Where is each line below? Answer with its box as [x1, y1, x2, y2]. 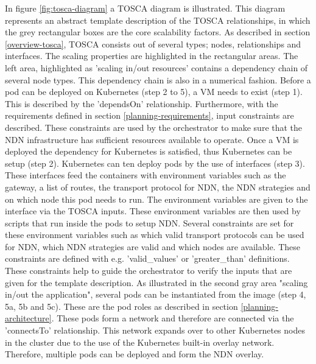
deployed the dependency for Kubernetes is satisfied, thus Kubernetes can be [5, 145, 292, 158]
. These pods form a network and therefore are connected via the [51, 312, 294, 324]
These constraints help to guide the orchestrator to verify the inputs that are [5, 264, 292, 277]
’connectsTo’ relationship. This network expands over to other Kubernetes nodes [5, 324, 305, 337]
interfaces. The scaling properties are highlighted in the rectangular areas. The [5, 49, 298, 62]
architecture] [5, 312, 52, 324]
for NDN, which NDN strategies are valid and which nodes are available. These [5, 240, 300, 253]
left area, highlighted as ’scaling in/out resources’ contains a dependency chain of [5, 61, 308, 74]
